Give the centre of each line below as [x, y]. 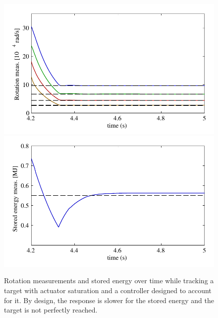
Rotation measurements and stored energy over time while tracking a [109, 280]
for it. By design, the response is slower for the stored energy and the [109, 300]
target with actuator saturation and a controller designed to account [108, 290]
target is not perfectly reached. [51, 310]
